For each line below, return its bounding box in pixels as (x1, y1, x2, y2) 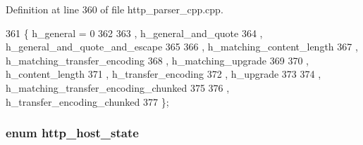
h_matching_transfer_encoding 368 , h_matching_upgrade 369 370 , (6, 53, 309, 67)
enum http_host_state (6, 124, 139, 141)
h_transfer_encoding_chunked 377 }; (6, 94, 169, 109)
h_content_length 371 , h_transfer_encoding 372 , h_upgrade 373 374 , (6, 67, 321, 81)
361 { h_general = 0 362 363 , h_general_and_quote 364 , (6, 25, 263, 40)
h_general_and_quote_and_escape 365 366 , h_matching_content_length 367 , (6, 39, 358, 54)
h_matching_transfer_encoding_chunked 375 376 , (6, 80, 230, 95)
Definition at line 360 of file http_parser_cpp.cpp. (6, 2, 223, 16)
